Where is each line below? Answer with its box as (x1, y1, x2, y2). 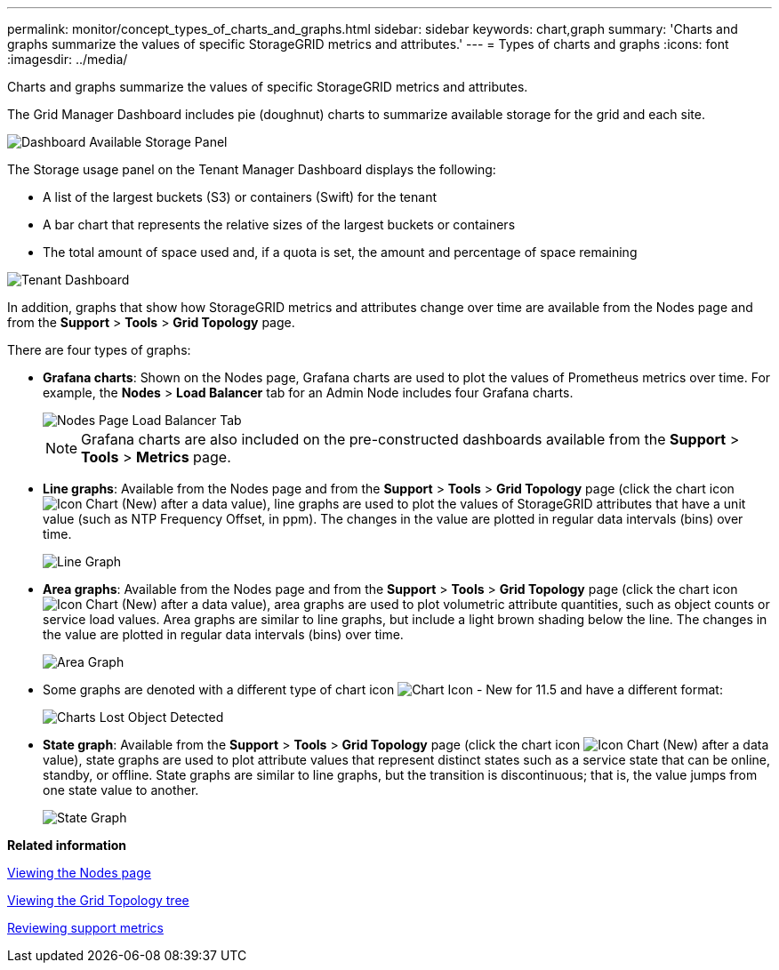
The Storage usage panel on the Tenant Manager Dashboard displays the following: (7, 162, 496, 177)
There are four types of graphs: (7, 342, 191, 357)
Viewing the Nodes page (7, 865, 151, 880)
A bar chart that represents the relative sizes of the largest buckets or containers (43, 217, 516, 232)
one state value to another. (43, 782, 199, 798)
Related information (7, 838, 127, 853)
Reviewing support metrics (7, 920, 164, 935)
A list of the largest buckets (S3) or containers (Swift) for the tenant (43, 189, 438, 204)
